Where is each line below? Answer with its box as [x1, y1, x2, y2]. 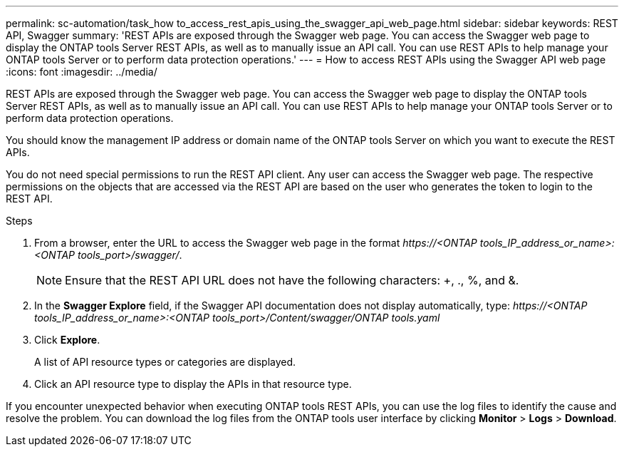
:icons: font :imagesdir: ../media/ [6, 66, 157, 78]
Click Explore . [34, 334, 100, 346]
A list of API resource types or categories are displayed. [34, 356, 296, 368]
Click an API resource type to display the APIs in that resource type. [34, 378, 352, 390]
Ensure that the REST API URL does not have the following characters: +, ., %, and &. [65, 273, 519, 287]
